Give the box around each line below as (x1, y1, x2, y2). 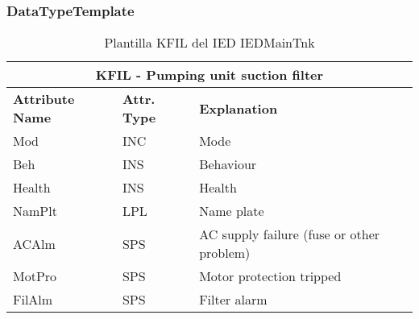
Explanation (199, 98, 278, 118)
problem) (199, 243, 251, 263)
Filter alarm (199, 290, 268, 309)
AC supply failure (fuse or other (199, 225, 380, 244)
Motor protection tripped (199, 267, 342, 286)
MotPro (13, 267, 57, 286)
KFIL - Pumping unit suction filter (95, 65, 324, 85)
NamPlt (13, 201, 57, 221)
